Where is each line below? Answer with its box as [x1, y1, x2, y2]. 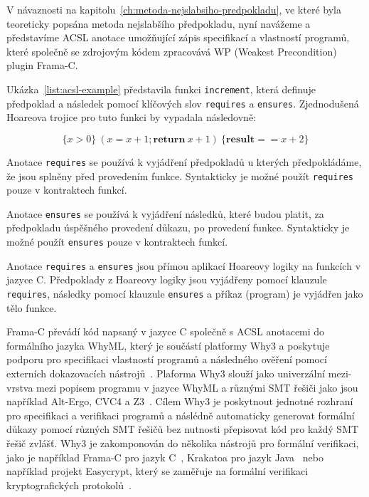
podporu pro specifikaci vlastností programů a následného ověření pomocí [6, 352, 327, 367]
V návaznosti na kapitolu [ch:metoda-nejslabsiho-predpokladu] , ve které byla [6, 2, 341, 16]
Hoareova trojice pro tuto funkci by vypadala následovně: [6, 110, 257, 125]
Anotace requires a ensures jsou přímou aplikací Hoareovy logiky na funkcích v [6, 258, 361, 273]
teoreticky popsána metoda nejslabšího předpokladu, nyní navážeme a [6, 16, 311, 31]
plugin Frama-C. [6, 58, 78, 73]
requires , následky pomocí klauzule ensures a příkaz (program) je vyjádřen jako [6, 286, 363, 300]
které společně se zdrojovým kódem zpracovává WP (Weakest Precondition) [6, 43, 337, 58]
